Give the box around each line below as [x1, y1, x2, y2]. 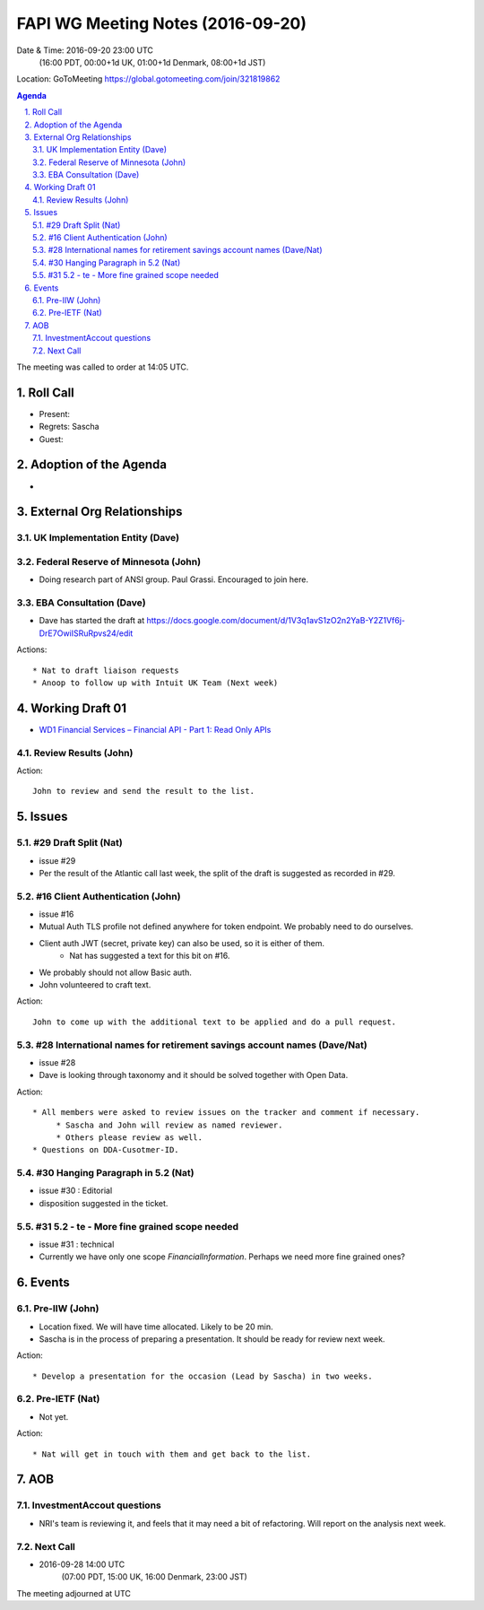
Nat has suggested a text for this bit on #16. [69, 951, 230, 962]
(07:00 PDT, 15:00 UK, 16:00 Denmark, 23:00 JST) [61, 1571, 248, 1582]
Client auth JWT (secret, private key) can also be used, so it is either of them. [39, 937, 324, 948]
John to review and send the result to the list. [32, 786, 255, 796]
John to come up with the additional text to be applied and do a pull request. [32, 1016, 397, 1027]
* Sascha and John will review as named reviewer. [56, 1119, 283, 1130]
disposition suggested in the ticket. [39, 1197, 169, 1208]
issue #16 [39, 909, 74, 919]
